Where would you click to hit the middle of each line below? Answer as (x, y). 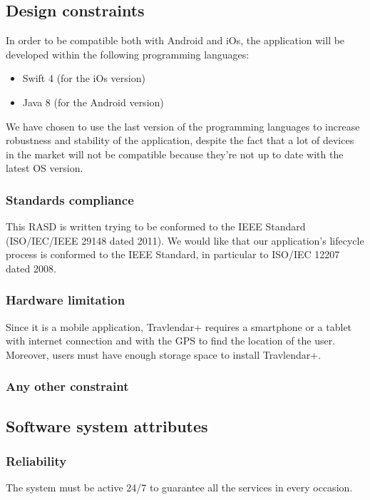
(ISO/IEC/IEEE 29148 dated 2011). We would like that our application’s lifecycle (185, 240)
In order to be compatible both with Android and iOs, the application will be (175, 40)
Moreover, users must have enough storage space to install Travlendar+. (164, 354)
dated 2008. (31, 268)
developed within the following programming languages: (128, 54)
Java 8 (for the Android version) (93, 102)
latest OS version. (45, 168)
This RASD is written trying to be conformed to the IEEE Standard (156, 226)
